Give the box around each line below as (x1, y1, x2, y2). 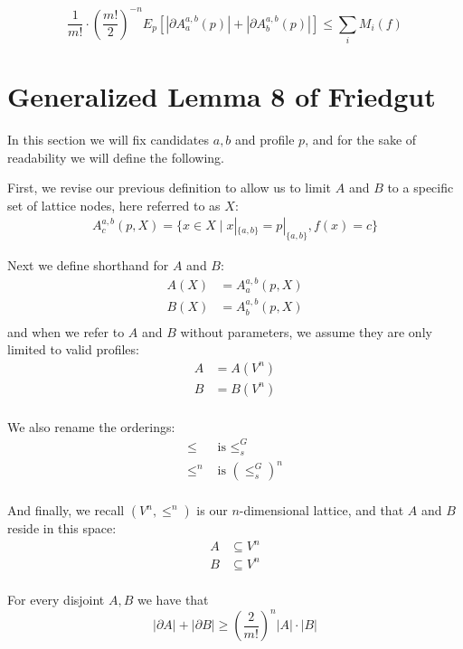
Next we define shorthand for (7, 256, 169, 275)
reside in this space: (7, 519, 117, 538)
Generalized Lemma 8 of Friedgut (7, 78, 436, 115)
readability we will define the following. (7, 147, 225, 166)
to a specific (387, 178, 454, 197)
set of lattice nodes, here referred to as (7, 195, 221, 214)
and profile (235, 129, 295, 148)
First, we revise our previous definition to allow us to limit (7, 178, 332, 197)
